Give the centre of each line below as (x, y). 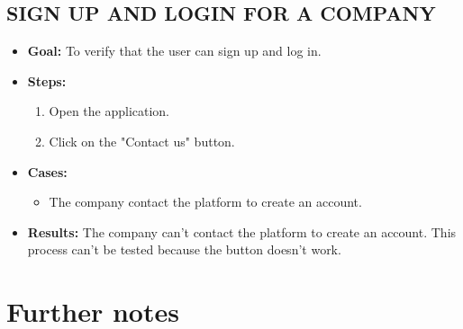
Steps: (47, 80)
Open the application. (109, 111)
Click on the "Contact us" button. (142, 141)
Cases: (47, 171)
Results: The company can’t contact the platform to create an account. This (242, 231)
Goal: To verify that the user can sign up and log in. (174, 51)
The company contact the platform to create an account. (205, 202)
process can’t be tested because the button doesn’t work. (184, 249)
